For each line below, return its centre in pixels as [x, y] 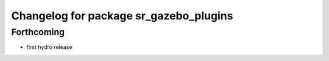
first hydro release [49, 47]
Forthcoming [38, 32]
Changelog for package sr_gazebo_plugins [122, 16]
